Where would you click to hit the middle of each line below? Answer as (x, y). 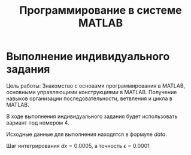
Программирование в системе (101, 10)
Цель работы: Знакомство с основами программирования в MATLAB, (96, 86)
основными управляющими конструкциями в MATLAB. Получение (92, 92)
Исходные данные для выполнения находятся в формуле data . (87, 134)
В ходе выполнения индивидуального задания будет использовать (92, 116)
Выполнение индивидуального (88, 57)
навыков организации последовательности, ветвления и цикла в (89, 98)
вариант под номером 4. (38, 122)
